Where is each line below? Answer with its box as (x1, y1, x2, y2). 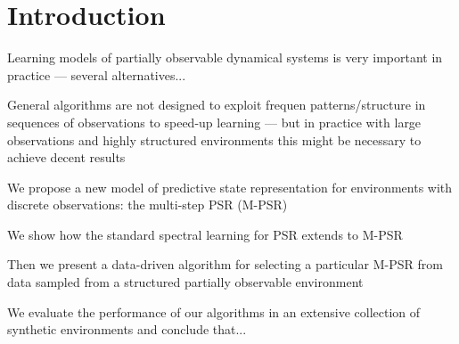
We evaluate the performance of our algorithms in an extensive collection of (7, 302, 421, 321)
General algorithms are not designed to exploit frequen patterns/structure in (7, 95, 426, 114)
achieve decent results (7, 148, 126, 167)
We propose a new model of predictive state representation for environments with (7, 177, 453, 196)
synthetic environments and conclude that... (7, 320, 247, 339)
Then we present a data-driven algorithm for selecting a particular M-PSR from (7, 255, 443, 274)
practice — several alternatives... (7, 65, 186, 84)
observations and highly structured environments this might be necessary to (7, 130, 422, 149)
